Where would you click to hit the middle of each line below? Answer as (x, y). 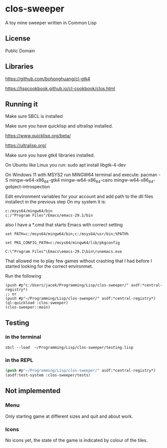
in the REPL (19, 360)
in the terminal (23, 337)
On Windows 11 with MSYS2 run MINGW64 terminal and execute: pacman (81, 175)
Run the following (23, 276)
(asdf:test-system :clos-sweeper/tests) (48, 376)
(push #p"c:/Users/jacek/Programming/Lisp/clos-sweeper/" (67, 285)
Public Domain (20, 50)
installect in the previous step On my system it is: (56, 202)
